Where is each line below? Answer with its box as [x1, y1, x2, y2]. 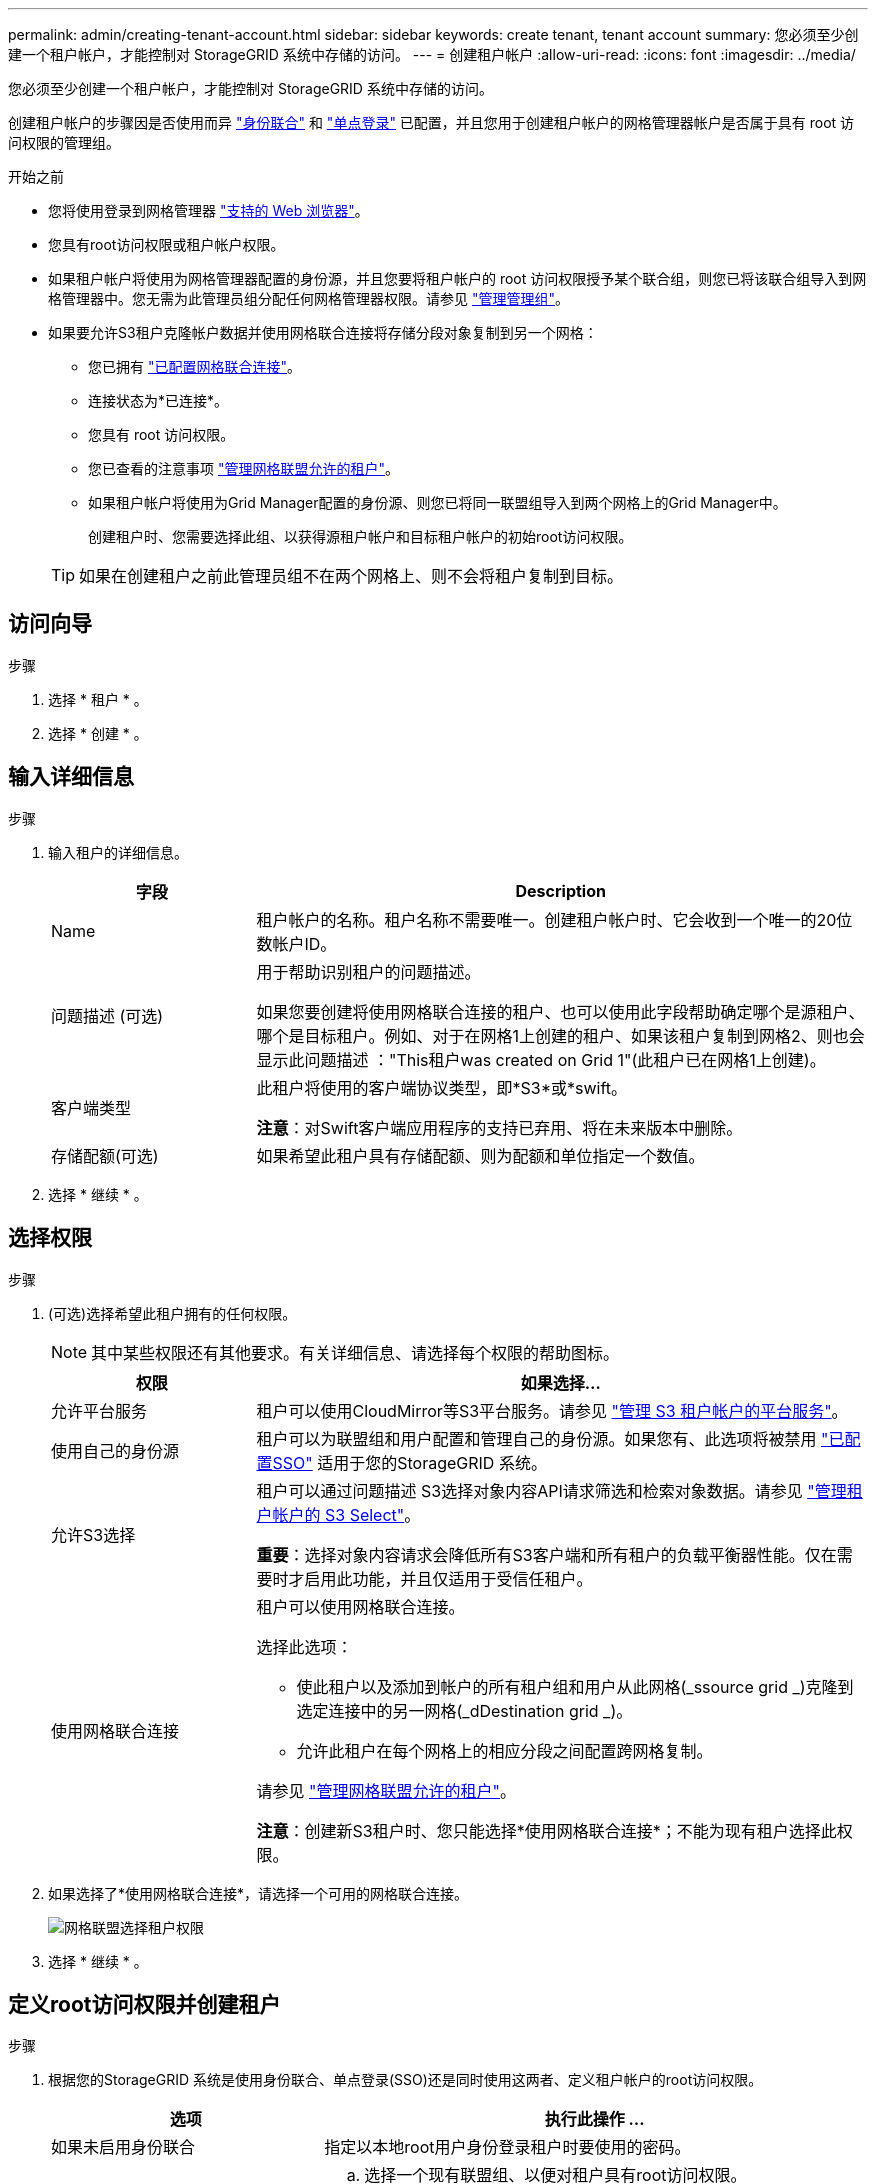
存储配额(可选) [51, 1145, 159, 1166]
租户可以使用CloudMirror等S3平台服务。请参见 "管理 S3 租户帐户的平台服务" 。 [256, 1400, 848, 1421]
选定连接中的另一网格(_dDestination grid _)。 [296, 1700, 633, 1721]
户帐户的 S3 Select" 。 [256, 1504, 421, 1525]
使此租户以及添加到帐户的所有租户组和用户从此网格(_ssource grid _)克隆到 [296, 1676, 854, 1697]
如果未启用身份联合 [51, 2137, 196, 2158]
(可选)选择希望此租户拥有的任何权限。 [48, 1304, 297, 1322]
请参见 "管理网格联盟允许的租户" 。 [256, 1780, 516, 1801]
